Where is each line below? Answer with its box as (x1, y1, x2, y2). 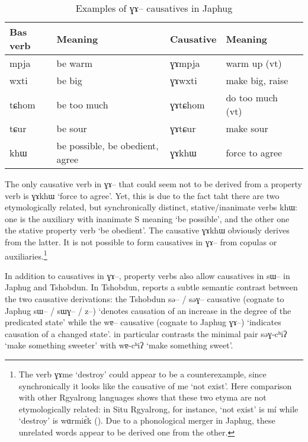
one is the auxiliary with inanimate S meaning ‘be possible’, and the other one (5, 212, 290, 225)
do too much (226, 91, 278, 104)
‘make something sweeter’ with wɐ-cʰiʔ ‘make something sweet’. (5, 339, 233, 351)
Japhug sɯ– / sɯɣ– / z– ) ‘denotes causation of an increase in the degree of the (5, 304, 291, 316)
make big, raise (226, 73, 288, 87)
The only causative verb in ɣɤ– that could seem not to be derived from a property (5, 178, 303, 190)
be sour (56, 121, 87, 135)
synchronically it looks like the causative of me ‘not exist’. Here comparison (18, 379, 292, 392)
